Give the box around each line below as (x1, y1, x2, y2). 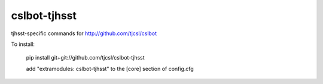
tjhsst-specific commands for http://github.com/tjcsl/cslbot (11, 30, 157, 37)
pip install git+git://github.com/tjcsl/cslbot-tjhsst (26, 54, 145, 61)
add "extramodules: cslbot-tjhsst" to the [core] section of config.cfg (26, 65, 194, 72)
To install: (11, 41, 35, 48)
